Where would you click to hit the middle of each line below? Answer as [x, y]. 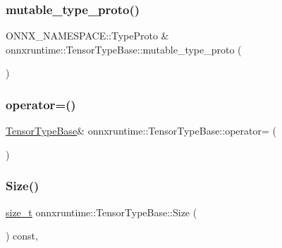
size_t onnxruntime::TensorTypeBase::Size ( [102, 212]
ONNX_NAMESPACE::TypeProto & [87, 36]
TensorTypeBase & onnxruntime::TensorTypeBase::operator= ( [141, 131]
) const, [22, 236]
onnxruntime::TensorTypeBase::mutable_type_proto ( [124, 49]
